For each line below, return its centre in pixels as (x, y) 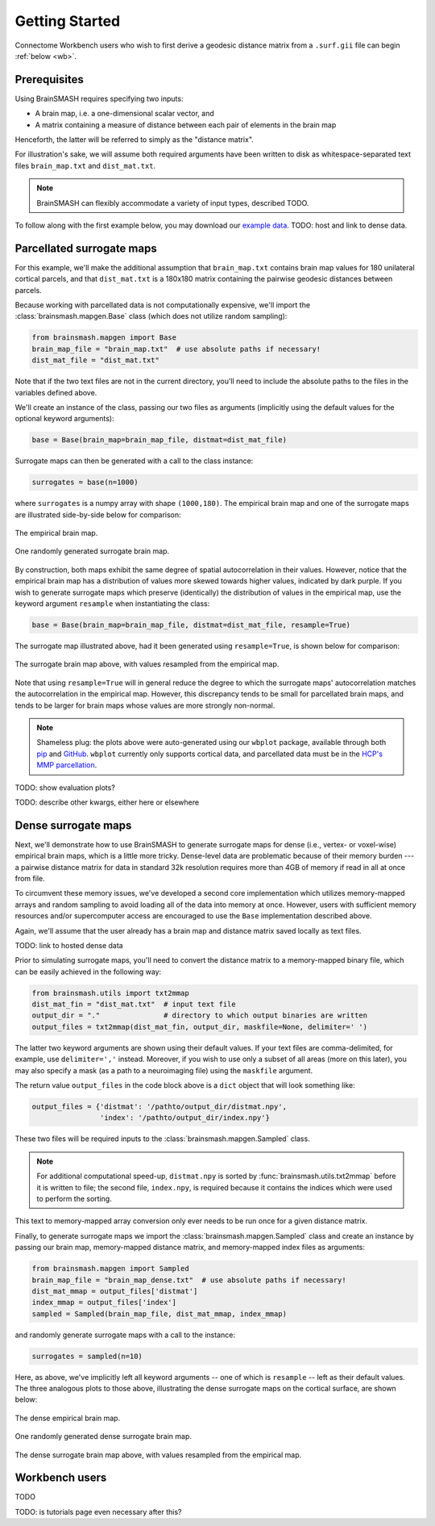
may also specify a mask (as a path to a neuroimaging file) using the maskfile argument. (164, 1070)
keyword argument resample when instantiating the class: (112, 604)
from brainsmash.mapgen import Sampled (110, 1269)
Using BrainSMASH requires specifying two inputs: (99, 98)
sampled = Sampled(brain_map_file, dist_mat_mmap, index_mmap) (159, 1314)
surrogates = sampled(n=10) (87, 1356)
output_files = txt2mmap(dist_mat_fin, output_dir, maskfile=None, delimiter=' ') (200, 1026)
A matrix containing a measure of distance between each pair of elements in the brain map (186, 124)
